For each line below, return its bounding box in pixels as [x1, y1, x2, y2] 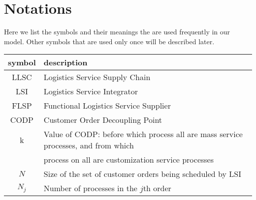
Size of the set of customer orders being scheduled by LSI [43, 168, 241, 180]
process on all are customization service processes [43, 154, 214, 166]
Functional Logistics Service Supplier [43, 100, 171, 112]
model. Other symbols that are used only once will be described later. [4, 36, 215, 46]
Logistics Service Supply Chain [43, 71, 151, 83]
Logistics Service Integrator [43, 86, 138, 97]
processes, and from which [43, 140, 134, 151]
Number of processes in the [43, 182, 137, 194]
